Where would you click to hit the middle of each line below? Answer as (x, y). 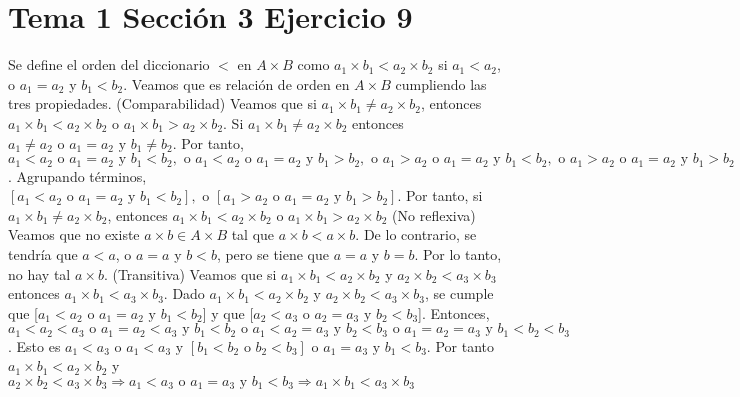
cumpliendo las (441, 83)
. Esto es (34, 345)
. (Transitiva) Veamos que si (190, 273)
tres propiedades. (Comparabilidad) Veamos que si (162, 103)
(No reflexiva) (434, 214)
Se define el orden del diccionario (109, 64)
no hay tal (39, 273)
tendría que (43, 253)
